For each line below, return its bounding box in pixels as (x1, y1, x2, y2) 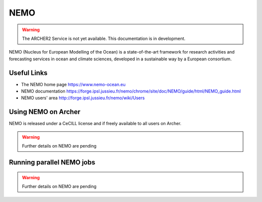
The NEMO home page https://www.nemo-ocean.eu (21, 81, 126, 87)
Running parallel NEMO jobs (9, 158, 96, 166)
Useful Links (9, 69, 48, 77)
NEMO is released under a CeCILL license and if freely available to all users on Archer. (9, 121, 181, 127)
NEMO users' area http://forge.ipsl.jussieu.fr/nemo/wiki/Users (21, 95, 145, 101)
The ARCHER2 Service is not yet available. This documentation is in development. (22, 36, 186, 41)
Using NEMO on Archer (9, 108, 81, 116)
